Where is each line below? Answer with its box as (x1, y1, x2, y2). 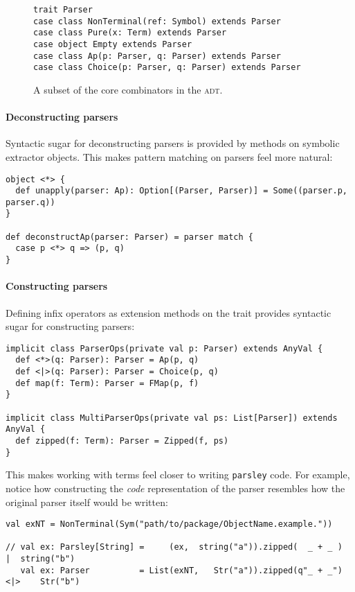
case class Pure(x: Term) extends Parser (33, 28, 227, 38)
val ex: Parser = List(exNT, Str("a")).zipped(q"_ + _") (20, 565, 343, 575)
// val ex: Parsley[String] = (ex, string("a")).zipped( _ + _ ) (6, 542, 343, 552)
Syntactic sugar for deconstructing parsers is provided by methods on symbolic (6, 136, 340, 150)
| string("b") (6, 554, 75, 564)
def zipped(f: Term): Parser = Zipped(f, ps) (15, 436, 229, 446)
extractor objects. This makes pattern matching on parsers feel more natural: (6, 149, 333, 164)
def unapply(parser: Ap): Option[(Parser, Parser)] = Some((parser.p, (15, 186, 347, 196)
